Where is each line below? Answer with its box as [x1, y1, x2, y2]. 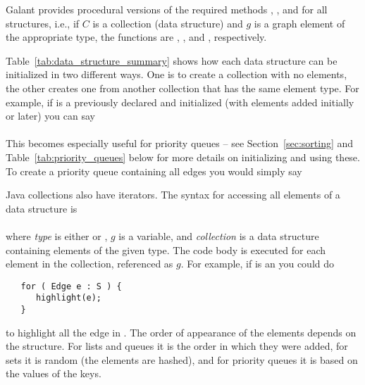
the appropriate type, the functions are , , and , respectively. [6, 30, 267, 44]
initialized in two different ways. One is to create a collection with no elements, [6, 67, 347, 82]
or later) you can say [6, 108, 95, 123]
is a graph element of [254, 15, 345, 30]
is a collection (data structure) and [92, 15, 243, 30]
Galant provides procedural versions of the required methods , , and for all [6, 2, 328, 16]
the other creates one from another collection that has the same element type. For [6, 80, 359, 95]
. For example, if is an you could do [180, 256, 335, 271]
